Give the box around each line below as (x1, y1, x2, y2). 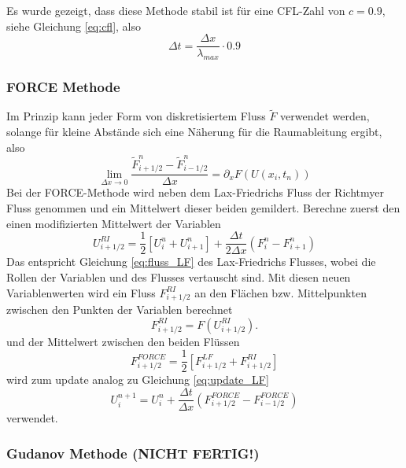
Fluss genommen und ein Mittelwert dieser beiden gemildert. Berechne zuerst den (6, 200, 400, 216)
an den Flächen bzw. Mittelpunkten (194, 284, 367, 300)
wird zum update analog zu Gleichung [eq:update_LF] (6, 371, 269, 388)
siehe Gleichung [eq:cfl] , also (6, 17, 141, 34)
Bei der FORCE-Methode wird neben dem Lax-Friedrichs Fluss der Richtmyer (6, 184, 384, 201)
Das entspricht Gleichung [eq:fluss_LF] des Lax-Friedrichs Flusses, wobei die (6, 253, 376, 270)
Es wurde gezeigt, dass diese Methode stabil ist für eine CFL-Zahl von (6, 2, 345, 18)
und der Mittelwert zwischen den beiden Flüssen (6, 333, 240, 349)
